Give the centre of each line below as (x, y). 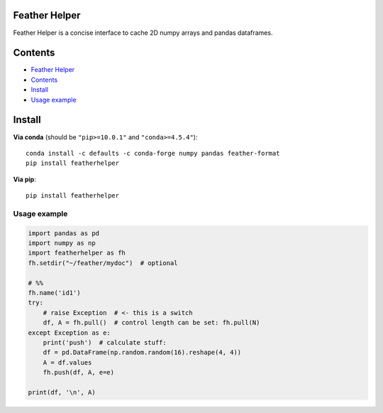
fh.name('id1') (54, 293)
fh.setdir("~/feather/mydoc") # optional (103, 263)
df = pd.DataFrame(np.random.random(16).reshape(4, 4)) (142, 353)
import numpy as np (62, 243)
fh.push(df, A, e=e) (79, 372)
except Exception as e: (70, 333)
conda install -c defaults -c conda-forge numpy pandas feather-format (153, 153)
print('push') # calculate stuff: (105, 342)
